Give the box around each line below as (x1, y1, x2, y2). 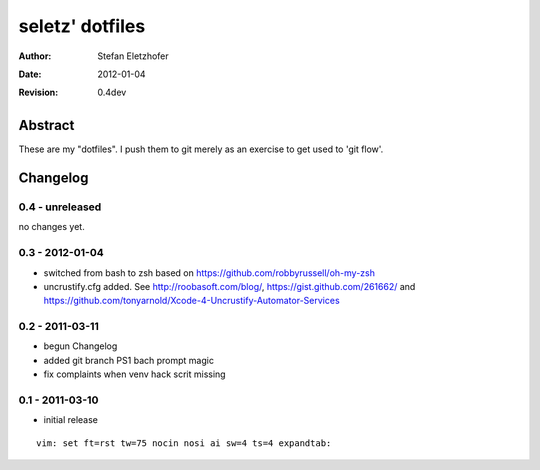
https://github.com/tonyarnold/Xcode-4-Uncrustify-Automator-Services (43, 295, 340, 307)
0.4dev (97, 86, 127, 99)
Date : (18, 68, 42, 80)
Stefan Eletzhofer (97, 50, 169, 62)
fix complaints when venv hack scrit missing (43, 368, 226, 380)
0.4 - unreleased (18, 200, 102, 214)
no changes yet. (18, 221, 85, 233)
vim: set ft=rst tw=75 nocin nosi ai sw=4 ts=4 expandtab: (36, 437, 332, 449)
